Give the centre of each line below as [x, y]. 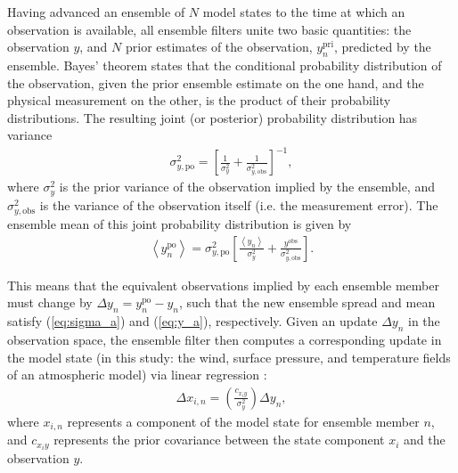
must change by [50, 302]
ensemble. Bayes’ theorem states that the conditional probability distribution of [225, 65]
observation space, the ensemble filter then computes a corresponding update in [225, 339]
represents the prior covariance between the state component [219, 440]
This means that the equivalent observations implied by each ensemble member [223, 285]
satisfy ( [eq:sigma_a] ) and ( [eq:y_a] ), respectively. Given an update [192, 321]
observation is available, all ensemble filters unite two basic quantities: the [209, 29]
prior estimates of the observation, [219, 47]
